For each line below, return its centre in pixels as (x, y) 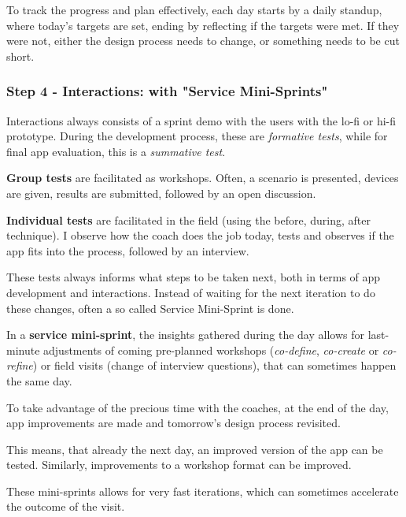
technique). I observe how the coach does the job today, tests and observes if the (200, 235)
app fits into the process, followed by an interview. (128, 250)
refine (20, 365)
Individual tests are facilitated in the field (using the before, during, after (188, 219)
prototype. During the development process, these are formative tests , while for (197, 136)
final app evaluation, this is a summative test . (116, 151)
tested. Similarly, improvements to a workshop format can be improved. (179, 465)
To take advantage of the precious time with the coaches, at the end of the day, (197, 407)
